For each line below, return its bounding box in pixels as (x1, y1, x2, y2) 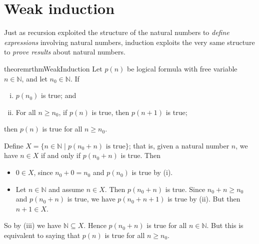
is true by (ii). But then (167, 193, 240, 204)
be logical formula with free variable (126, 63, 237, 73)
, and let (21, 73, 47, 83)
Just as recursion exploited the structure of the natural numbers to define (4, 27, 229, 37)
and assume (48, 183, 84, 194)
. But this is (206, 220, 243, 230)
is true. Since (165, 183, 205, 194)
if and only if (41, 150, 81, 160)
